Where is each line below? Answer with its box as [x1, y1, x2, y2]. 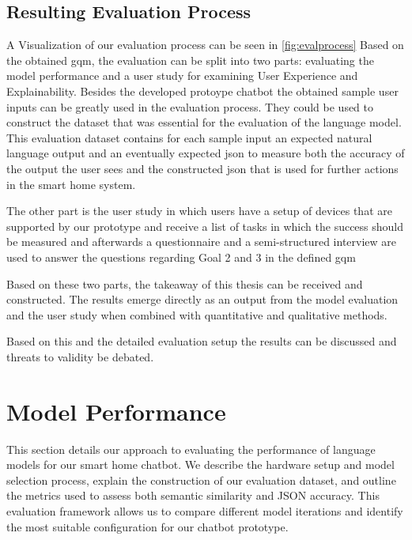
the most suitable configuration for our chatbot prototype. [6, 518, 289, 534]
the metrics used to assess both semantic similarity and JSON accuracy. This [6, 487, 380, 504]
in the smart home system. [6, 176, 136, 192]
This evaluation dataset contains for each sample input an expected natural [6, 129, 372, 145]
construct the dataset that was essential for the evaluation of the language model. [6, 114, 402, 130]
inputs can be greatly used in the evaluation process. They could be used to [6, 98, 374, 115]
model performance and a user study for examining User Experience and [6, 67, 358, 84]
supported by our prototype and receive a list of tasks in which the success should [6, 217, 404, 234]
